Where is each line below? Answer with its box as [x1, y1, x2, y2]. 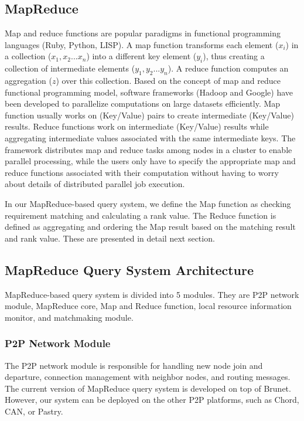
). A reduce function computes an [168, 62, 289, 74]
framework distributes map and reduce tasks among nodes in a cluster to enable [5, 143, 292, 155]
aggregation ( [5, 74, 52, 86]
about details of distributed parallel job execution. [5, 178, 185, 190]
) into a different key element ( [86, 50, 197, 62]
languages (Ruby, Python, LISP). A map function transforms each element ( [5, 38, 279, 50]
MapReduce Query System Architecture [5, 260, 254, 279]
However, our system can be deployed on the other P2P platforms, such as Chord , [5, 393, 299, 406]
